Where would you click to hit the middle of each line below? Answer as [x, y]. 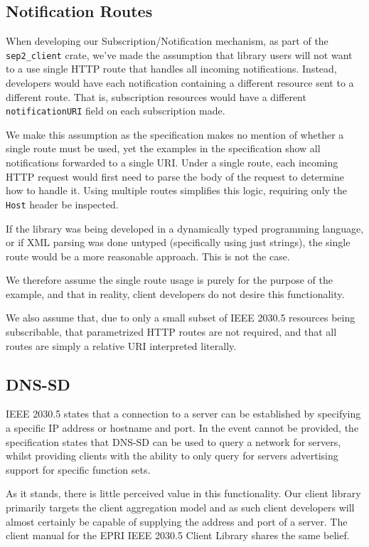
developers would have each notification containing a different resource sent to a [180, 83]
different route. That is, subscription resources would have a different [156, 96]
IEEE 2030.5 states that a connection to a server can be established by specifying [183, 414]
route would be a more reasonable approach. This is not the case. [148, 256]
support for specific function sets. [78, 469]
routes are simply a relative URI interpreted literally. [121, 345]
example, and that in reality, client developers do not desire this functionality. [175, 293]
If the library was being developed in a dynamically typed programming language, [185, 228]
